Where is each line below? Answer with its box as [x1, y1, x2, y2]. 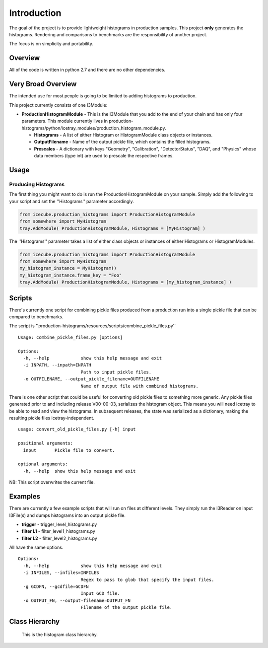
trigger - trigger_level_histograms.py [21, 521, 97, 527]
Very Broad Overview [9, 80, 77, 88]
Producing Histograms [9, 181, 65, 188]
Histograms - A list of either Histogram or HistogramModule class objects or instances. [34, 132, 213, 138]
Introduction [9, 7, 62, 18]
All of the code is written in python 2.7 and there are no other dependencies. [9, 67, 166, 73]
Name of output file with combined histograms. [80, 383, 199, 389]
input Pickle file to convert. [23, 447, 115, 453]
